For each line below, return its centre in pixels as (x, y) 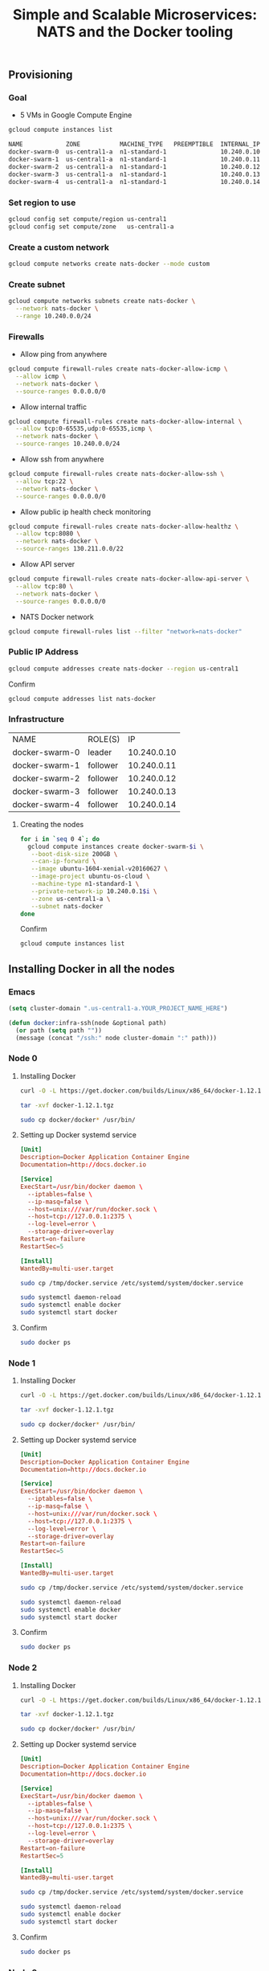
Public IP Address (43, 652)
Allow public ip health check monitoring (85, 511)
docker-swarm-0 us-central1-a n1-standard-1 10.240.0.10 (134, 152)
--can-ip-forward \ (63, 862)
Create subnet (37, 285)
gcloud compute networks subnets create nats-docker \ (102, 301)
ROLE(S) (104, 739)
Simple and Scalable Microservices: (135, 15)
